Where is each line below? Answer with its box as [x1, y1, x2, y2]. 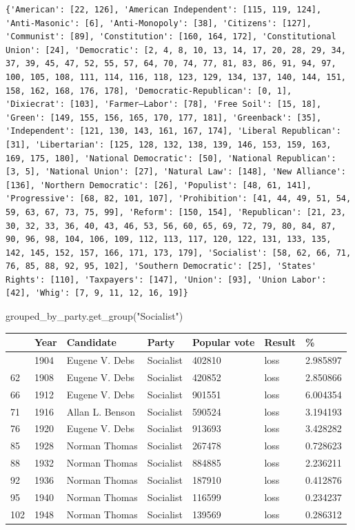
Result [264, 335, 296, 349]
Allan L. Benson [66, 404, 135, 418]
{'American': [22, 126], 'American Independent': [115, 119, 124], [6, 5, 322, 14]
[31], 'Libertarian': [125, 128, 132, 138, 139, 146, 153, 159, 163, [6, 139, 332, 150]
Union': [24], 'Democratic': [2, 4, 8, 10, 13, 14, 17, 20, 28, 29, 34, [6, 45, 346, 55]
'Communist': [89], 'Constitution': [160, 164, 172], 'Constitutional [6, 32, 336, 42]
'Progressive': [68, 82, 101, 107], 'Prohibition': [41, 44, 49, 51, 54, [6, 194, 352, 204]
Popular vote [192, 335, 255, 349]
